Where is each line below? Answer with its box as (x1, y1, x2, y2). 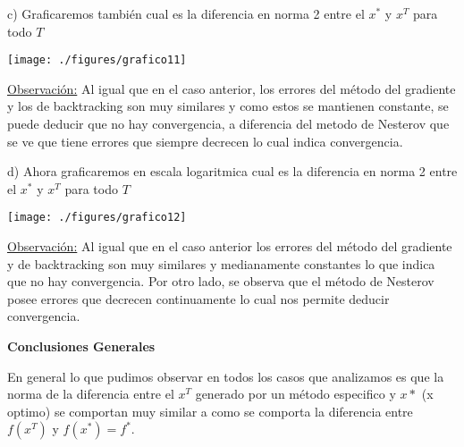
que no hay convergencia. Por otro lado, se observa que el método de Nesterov (7, 272, 434, 291)
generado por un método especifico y (195, 384, 396, 403)
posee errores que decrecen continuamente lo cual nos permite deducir (7, 289, 390, 308)
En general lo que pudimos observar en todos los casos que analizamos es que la (7, 367, 444, 385)
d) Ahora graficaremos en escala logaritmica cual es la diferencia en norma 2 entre (7, 162, 458, 181)
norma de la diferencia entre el (7, 384, 174, 403)
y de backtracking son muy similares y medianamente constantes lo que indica (7, 254, 435, 273)
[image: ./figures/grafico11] (7, 54, 187, 67)
